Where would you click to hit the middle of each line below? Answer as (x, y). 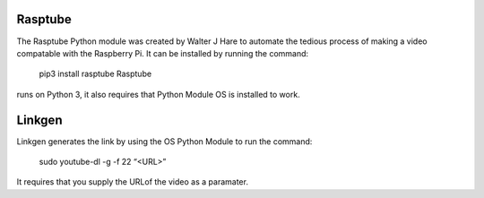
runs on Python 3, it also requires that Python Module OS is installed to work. (158, 94)
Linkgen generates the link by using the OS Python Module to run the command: (164, 141)
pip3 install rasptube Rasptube (95, 74)
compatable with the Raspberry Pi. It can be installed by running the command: (163, 53)
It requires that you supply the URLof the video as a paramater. (132, 182)
